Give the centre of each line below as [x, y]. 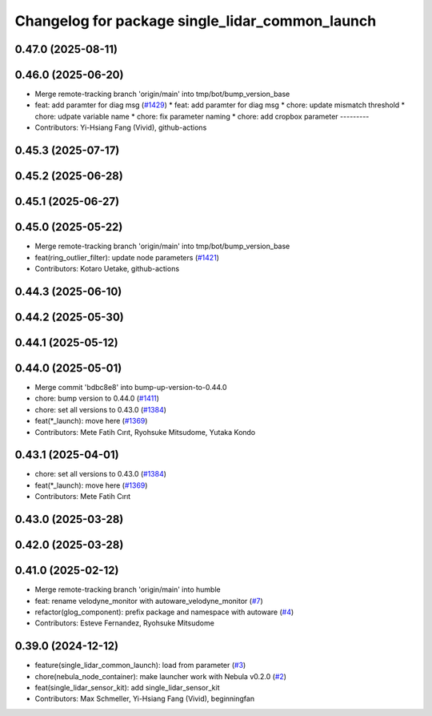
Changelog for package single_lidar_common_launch [196, 21]
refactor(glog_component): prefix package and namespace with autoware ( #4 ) [164, 612]
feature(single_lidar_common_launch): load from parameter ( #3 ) [140, 666]
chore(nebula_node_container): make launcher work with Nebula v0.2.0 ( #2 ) [161, 676]
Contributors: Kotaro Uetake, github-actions [107, 268]
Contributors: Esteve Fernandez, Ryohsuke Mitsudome [125, 623]
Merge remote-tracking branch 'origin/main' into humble [128, 589]
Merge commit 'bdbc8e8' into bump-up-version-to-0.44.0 [131, 387]
